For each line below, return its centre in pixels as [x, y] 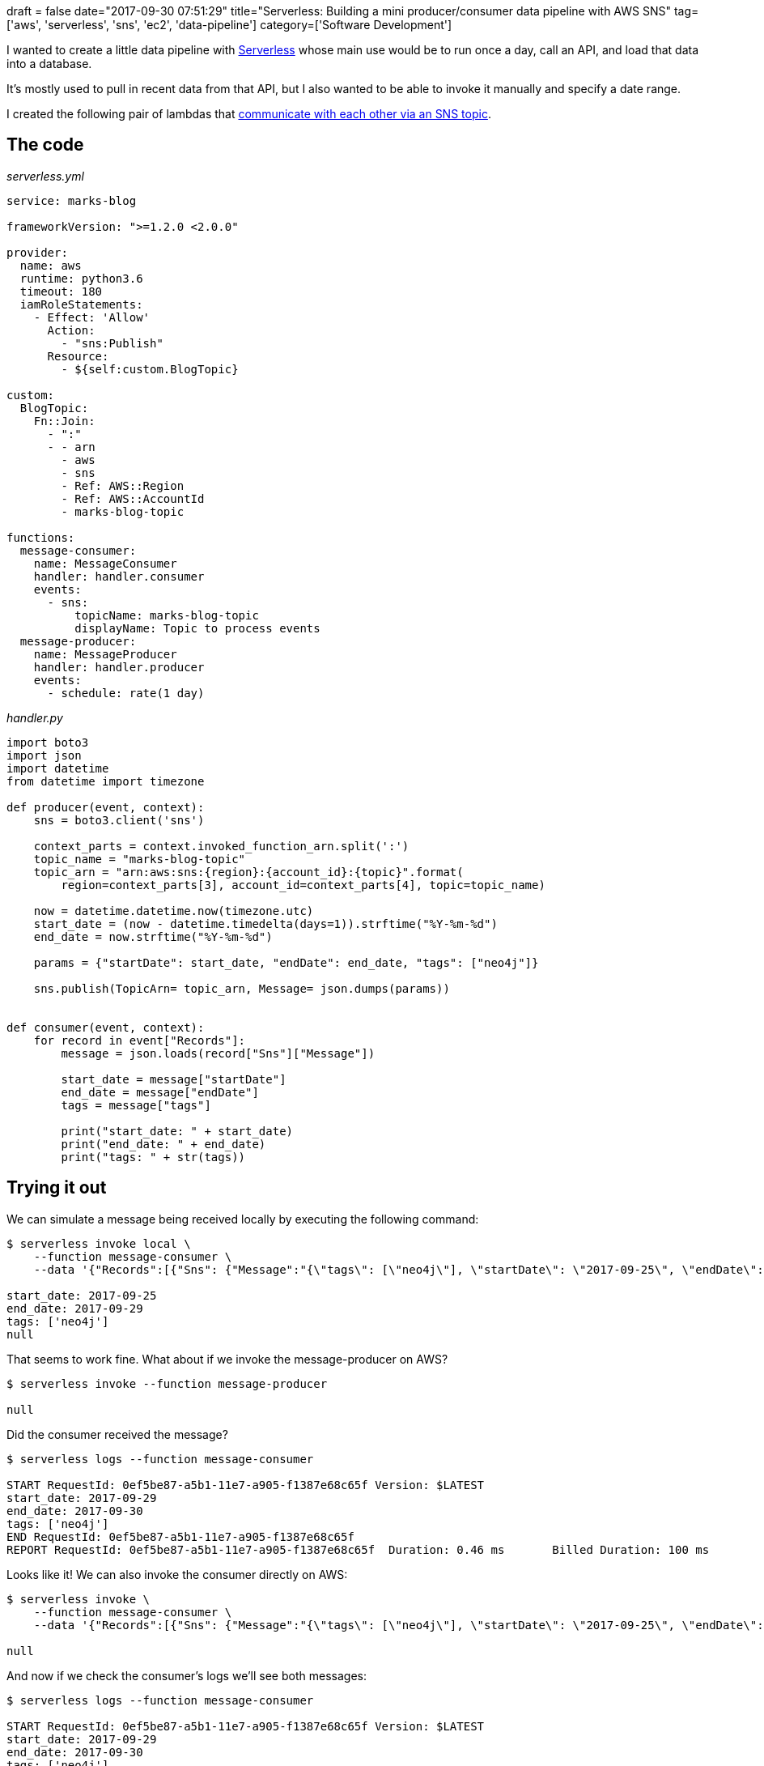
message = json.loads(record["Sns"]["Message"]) [218, 1053]
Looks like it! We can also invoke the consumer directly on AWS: [177, 1574]
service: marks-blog [72, 200]
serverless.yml [45, 176]
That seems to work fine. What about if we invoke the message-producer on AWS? [227, 1359]
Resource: [78, 356]
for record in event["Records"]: [140, 1040]
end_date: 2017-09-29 [75, 1308]
